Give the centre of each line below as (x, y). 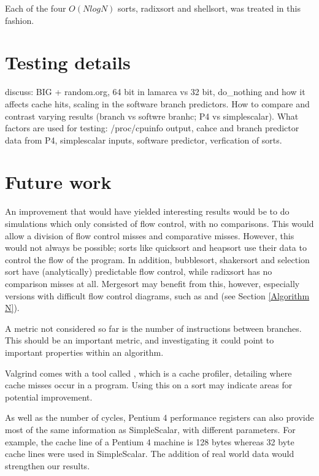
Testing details (68, 62)
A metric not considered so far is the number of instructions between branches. (153, 328)
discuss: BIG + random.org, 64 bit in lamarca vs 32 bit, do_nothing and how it (155, 92)
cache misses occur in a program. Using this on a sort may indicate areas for (149, 385)
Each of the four (36, 8)
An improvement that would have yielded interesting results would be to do (147, 211)
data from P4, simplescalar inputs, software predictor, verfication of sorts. (144, 140)
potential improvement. (49, 397)
